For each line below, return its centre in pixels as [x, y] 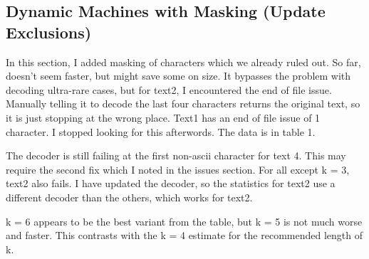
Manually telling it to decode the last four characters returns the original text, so [183, 104]
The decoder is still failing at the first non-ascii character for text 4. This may [176, 155]
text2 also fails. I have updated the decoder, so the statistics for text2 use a [171, 183]
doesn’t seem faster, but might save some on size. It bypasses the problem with [178, 76]
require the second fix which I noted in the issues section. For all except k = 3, [178, 169]
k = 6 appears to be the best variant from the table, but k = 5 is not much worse [184, 221]
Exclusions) [49, 32]
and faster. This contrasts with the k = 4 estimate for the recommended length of [184, 235]
